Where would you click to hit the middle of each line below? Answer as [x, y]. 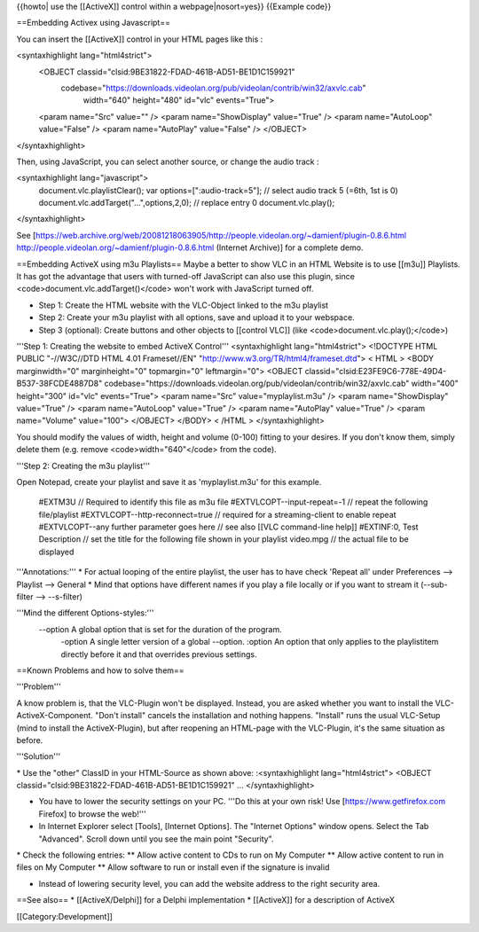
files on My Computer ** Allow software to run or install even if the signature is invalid [173, 867]
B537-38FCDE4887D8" [59, 384]
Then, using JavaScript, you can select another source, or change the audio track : [168, 161]
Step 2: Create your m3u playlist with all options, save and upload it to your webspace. [196, 317]
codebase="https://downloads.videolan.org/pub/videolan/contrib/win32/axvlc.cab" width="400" [281, 384]
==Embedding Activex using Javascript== [93, 23]
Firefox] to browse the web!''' [92, 814]
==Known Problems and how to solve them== [101, 670]
